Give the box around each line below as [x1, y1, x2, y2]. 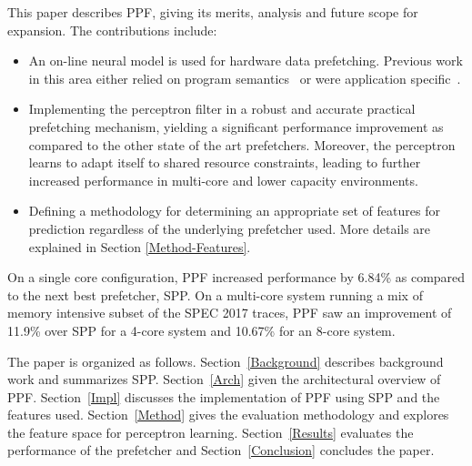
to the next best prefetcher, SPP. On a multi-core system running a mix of [7, 285, 423, 304]
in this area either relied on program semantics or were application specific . [28, 68, 461, 87]
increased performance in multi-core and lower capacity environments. [28, 170, 418, 189]
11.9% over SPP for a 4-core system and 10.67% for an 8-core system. [7, 320, 396, 339]
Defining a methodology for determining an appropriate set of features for [28, 201, 440, 220]
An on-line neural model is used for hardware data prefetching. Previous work [28, 51, 463, 70]
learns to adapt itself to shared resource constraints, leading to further [28, 153, 421, 172]
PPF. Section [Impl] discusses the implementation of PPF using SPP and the [7, 387, 440, 406]
